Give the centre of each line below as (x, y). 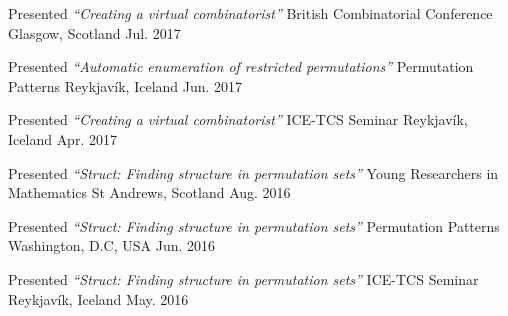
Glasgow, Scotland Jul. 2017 (94, 32)
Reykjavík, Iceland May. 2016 (98, 298)
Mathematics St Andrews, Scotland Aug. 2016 (149, 192)
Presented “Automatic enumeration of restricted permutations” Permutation (241, 66)
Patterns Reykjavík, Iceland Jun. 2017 (125, 85)
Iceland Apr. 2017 (62, 138)
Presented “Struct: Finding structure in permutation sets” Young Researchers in (253, 172)
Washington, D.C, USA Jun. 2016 (112, 245)
